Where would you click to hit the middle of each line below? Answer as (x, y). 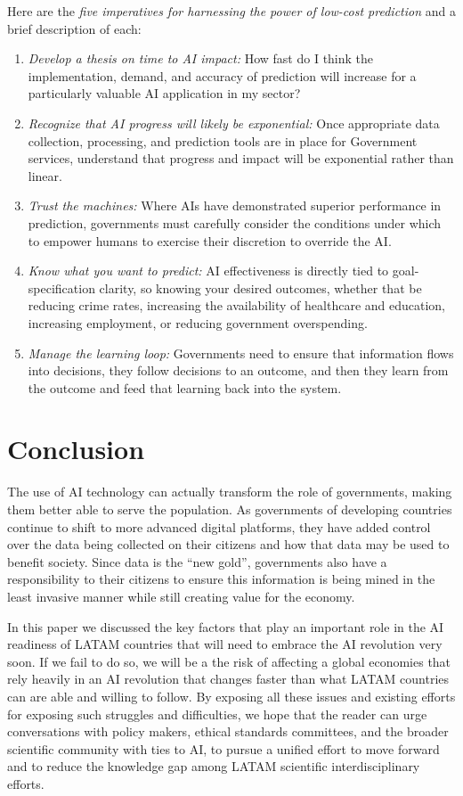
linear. (45, 175)
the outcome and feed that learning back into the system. (185, 387)
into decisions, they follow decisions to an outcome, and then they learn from (238, 370)
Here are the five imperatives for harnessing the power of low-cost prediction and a (231, 11)
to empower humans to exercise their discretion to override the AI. (210, 240)
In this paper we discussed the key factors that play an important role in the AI (226, 626)
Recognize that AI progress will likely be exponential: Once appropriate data (234, 123)
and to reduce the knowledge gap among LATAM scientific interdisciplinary (214, 766)
